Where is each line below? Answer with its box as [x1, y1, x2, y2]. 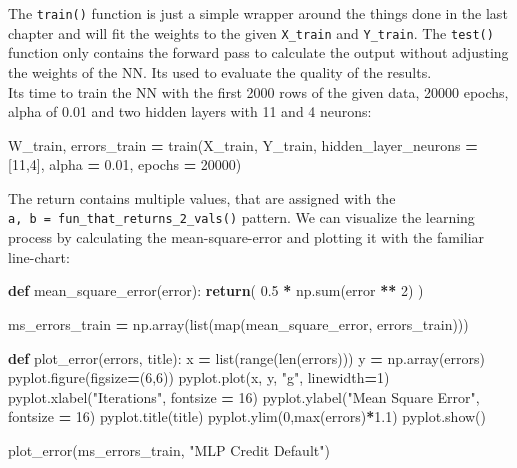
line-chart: [8, 246, 70, 267]
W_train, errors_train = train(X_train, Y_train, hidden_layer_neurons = [8, 134, 478, 155]
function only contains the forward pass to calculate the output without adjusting [8, 42, 509, 63]
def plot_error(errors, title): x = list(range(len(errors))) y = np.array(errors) [8, 347, 485, 368]
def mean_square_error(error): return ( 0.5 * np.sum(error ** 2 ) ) [8, 280, 424, 301]
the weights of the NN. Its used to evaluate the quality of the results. [8, 61, 432, 82]
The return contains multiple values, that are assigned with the [8, 187, 396, 208]
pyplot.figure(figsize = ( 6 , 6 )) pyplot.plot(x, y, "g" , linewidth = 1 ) [8, 367, 390, 388]
